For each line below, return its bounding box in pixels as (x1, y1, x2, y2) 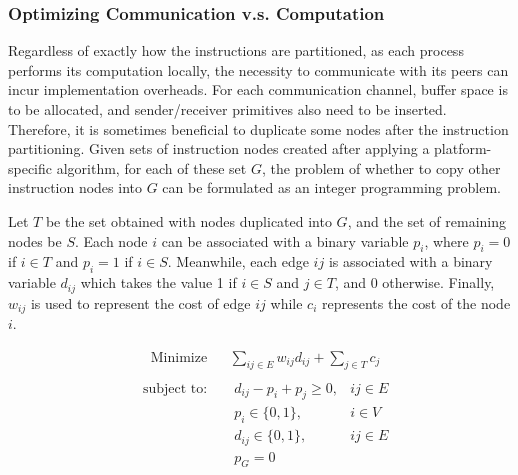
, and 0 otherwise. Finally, (334, 272, 495, 293)
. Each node (75, 230, 148, 251)
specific (8, 157, 53, 178)
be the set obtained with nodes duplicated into (45, 210, 332, 231)
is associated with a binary (328, 251, 493, 272)
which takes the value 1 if (80, 272, 237, 293)
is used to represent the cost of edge (30, 292, 251, 313)
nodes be (8, 230, 62, 251)
